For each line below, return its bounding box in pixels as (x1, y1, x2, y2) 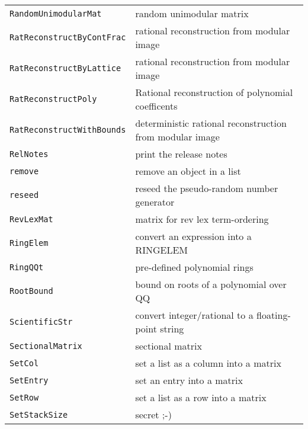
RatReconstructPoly (9, 94, 97, 104)
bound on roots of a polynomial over (135, 277, 287, 291)
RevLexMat (9, 214, 53, 224)
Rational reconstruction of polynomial (135, 85, 293, 99)
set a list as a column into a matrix (135, 356, 281, 370)
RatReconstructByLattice (9, 63, 121, 73)
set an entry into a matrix (135, 373, 243, 387)
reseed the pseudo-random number (135, 181, 278, 195)
